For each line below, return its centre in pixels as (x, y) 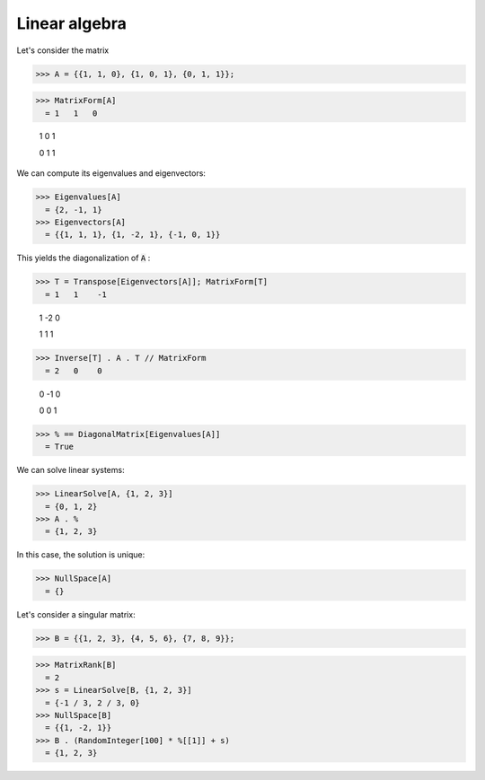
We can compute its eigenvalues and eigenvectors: (111, 173)
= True (60, 447)
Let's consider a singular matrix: (76, 614)
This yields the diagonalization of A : (84, 258)
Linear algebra (72, 23)
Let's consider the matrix (63, 50)
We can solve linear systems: (71, 470)
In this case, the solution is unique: (81, 555)
